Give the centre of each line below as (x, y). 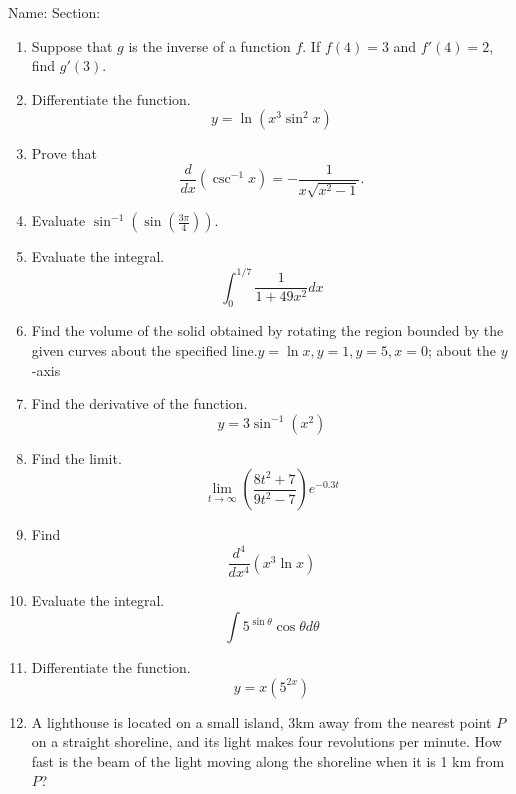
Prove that (64, 153)
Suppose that (72, 45)
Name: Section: (54, 12)
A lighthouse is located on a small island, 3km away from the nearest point (261, 721)
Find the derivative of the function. (139, 403)
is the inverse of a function (209, 45)
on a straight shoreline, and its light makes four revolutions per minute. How (266, 741)
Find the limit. (76, 457)
